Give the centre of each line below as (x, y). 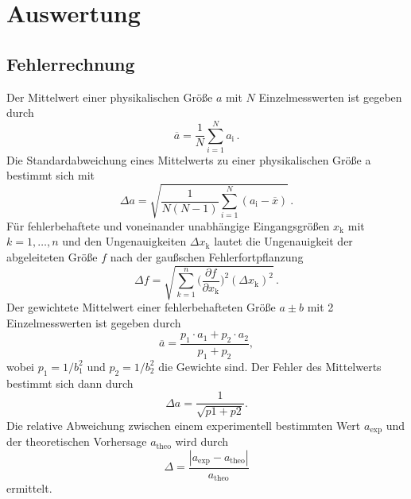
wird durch (202, 441)
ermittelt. (29, 488)
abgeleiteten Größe (52, 256)
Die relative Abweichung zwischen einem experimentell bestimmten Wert (184, 425)
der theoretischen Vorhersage (77, 441)
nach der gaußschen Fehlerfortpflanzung (207, 256)
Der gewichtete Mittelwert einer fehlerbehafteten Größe (141, 306)
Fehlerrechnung (71, 63)
